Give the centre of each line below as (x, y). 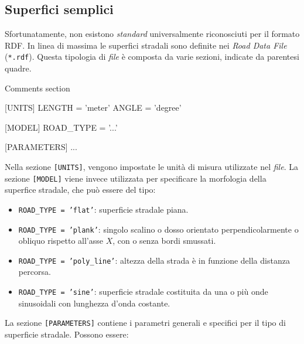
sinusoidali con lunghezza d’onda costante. (94, 303)
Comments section (37, 88)
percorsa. (35, 272)
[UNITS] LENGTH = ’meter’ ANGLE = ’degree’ (93, 108)
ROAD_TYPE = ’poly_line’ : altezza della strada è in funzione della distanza (154, 260)
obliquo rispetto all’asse (61, 241)
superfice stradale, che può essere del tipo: (80, 190)
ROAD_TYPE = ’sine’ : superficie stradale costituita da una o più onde (143, 292)
